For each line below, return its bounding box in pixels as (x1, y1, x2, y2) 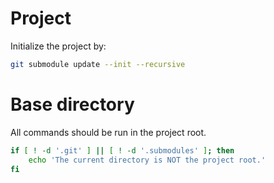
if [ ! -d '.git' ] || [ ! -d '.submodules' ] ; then (10, 145, 235, 156)
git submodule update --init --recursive (10, 59, 186, 69)
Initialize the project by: (10, 40, 107, 52)
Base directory (10, 93, 135, 116)
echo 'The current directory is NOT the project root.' (28, 155, 267, 165)
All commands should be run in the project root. (10, 126, 207, 138)
